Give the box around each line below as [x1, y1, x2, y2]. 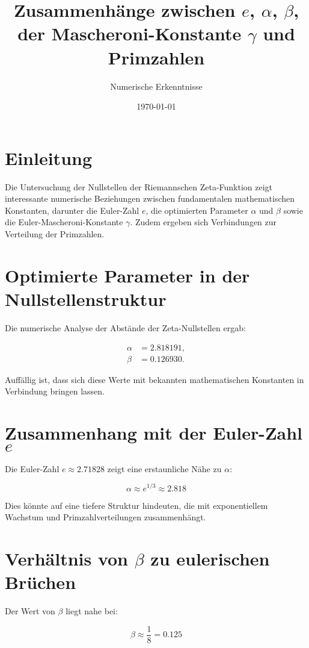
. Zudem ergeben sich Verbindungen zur [130, 216, 277, 228]
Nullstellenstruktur [5, 286, 167, 311]
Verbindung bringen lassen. [5, 385, 105, 397]
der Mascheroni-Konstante [17, 21, 242, 46]
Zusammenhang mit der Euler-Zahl [5, 420, 303, 444]
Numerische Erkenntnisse [110, 79, 203, 92]
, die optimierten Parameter [145, 204, 248, 216]
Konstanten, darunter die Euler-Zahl [5, 204, 139, 216]
